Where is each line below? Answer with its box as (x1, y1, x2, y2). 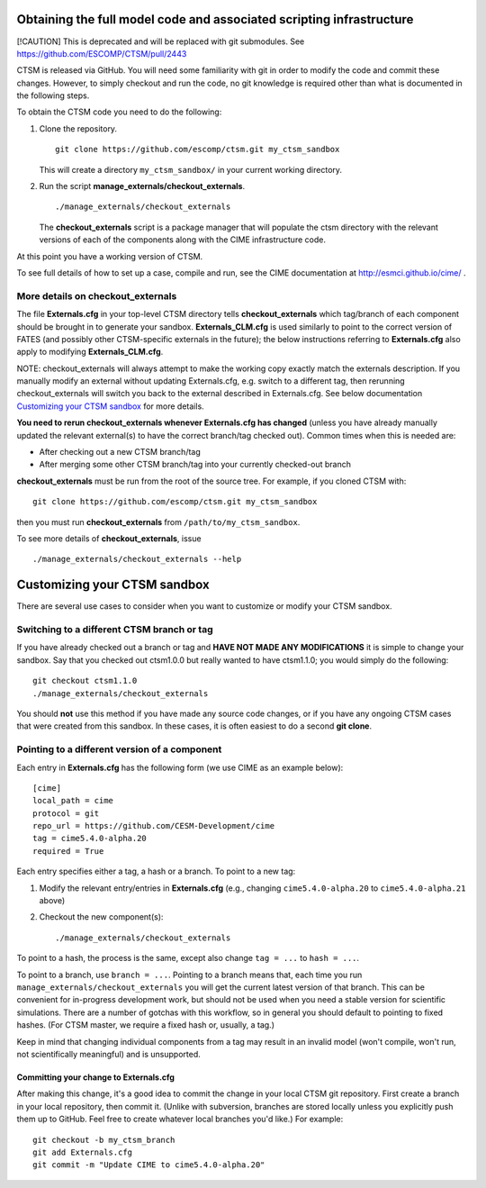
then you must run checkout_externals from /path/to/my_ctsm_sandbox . (16, 516, 301, 527)
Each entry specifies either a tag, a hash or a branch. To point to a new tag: (16, 866, 296, 877)
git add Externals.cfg (32, 1147, 133, 1157)
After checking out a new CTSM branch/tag (39, 447, 202, 458)
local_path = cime (32, 795, 114, 806)
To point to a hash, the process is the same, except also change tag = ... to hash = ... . (16, 953, 360, 964)
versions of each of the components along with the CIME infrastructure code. (39, 234, 326, 245)
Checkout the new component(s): (39, 911, 164, 922)
